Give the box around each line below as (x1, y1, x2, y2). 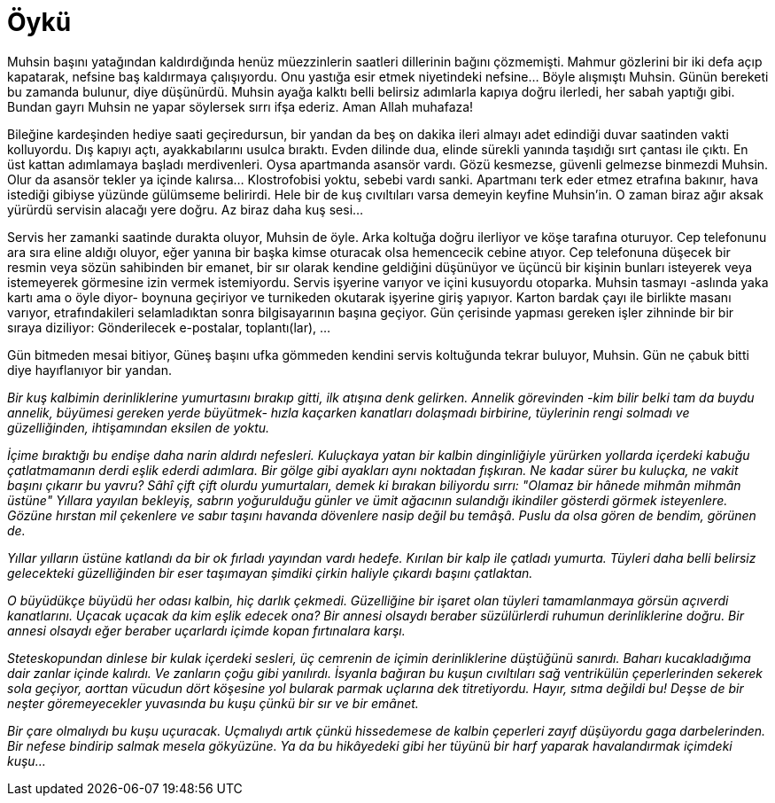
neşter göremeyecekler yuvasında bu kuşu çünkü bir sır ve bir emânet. (7, 695, 419, 711)
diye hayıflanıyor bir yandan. (7, 362, 172, 378)
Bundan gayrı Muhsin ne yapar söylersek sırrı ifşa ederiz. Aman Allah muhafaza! (7, 98, 474, 114)
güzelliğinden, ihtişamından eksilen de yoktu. (7, 419, 270, 435)
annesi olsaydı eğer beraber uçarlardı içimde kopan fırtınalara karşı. (7, 622, 406, 638)
